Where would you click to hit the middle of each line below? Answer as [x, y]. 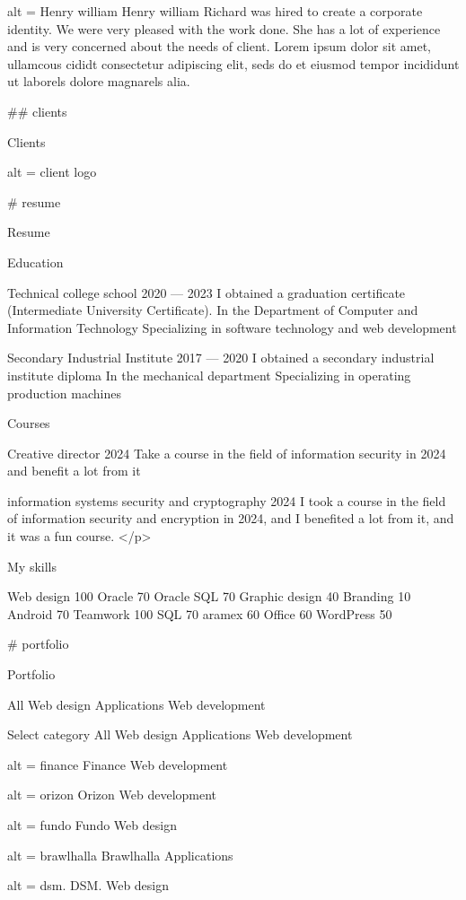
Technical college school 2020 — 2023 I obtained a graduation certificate [207, 292]
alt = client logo [52, 172]
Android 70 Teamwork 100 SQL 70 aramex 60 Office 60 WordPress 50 [200, 613]
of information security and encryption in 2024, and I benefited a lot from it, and [231, 518]
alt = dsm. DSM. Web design [88, 885]
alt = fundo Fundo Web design [92, 825]
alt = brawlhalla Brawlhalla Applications [120, 855]
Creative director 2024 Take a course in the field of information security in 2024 [227, 453]
